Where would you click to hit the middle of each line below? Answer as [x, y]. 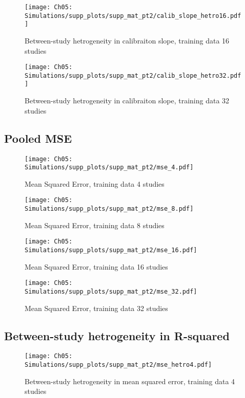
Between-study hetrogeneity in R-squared [117, 335]
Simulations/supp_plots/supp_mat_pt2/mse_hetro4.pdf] [118, 365]
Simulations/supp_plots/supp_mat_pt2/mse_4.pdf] [109, 168]
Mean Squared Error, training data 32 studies [96, 308]
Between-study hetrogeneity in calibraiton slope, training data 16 [127, 40]
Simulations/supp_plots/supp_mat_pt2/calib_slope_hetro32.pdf [133, 75]
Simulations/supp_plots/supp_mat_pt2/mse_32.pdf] [111, 291]
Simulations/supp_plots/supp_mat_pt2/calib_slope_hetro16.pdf [133, 16]
